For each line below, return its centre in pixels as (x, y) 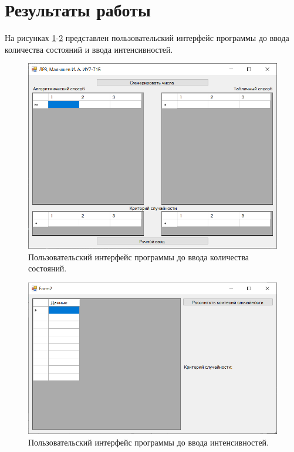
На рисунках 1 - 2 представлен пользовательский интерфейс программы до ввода (147, 38)
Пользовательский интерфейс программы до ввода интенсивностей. (148, 442)
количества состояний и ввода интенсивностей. (89, 49)
